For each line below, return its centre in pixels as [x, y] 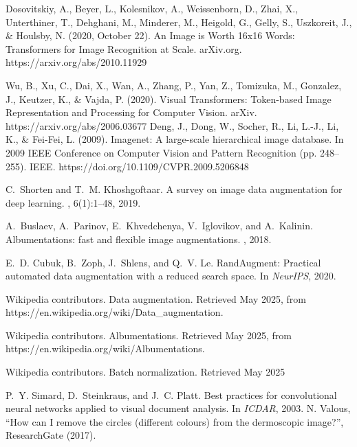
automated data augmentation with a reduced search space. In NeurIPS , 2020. [171, 276]
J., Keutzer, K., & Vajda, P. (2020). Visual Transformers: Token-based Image [169, 99]
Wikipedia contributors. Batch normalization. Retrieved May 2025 [145, 372]
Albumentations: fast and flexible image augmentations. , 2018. [139, 239]
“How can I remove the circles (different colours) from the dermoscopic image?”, [175, 421]
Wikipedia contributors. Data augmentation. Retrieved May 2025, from [156, 298]
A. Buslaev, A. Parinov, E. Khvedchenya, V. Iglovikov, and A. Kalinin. [159, 226]
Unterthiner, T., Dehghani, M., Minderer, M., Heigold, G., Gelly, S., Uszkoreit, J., [179, 22]
